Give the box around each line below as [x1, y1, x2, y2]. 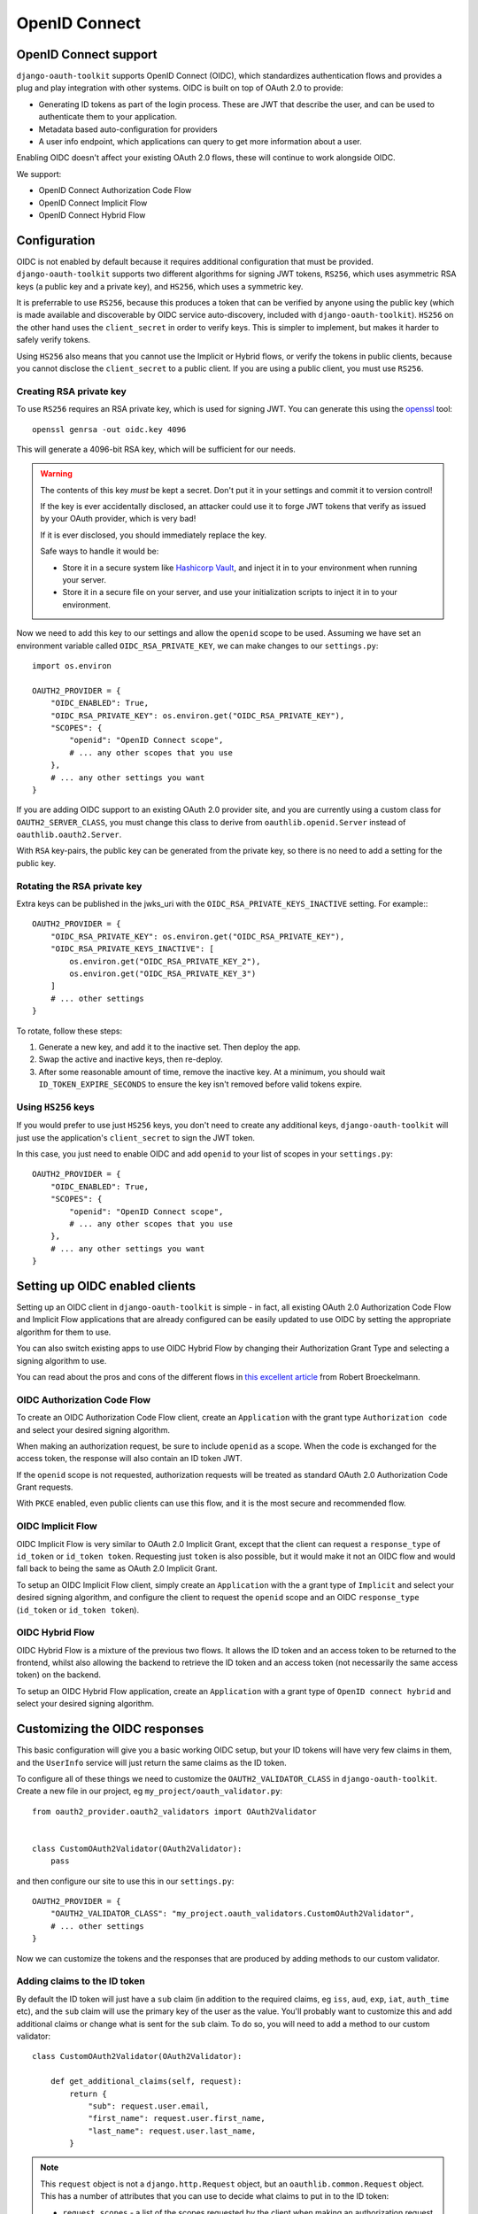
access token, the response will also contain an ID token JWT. [16, 1453, 243, 1464]
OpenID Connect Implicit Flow [38, 197, 148, 208]
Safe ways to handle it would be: [40, 546, 159, 557]
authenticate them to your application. [38, 112, 177, 122]
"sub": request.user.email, [88, 2101, 210, 2111]
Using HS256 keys [16, 1101, 95, 1113]
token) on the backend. [16, 1669, 102, 1680]
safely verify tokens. [16, 335, 91, 345]
